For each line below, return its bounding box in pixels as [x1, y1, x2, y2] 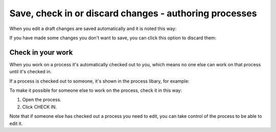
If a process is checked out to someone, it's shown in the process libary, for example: [9, 78, 190, 84]
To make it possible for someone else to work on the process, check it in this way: [9, 87, 182, 94]
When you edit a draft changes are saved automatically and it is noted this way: [9, 25, 177, 32]
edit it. [9, 120, 23, 126]
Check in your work [9, 48, 73, 57]
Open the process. [22, 97, 61, 103]
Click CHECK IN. [22, 103, 57, 110]
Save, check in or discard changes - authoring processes [9, 8, 257, 19]
